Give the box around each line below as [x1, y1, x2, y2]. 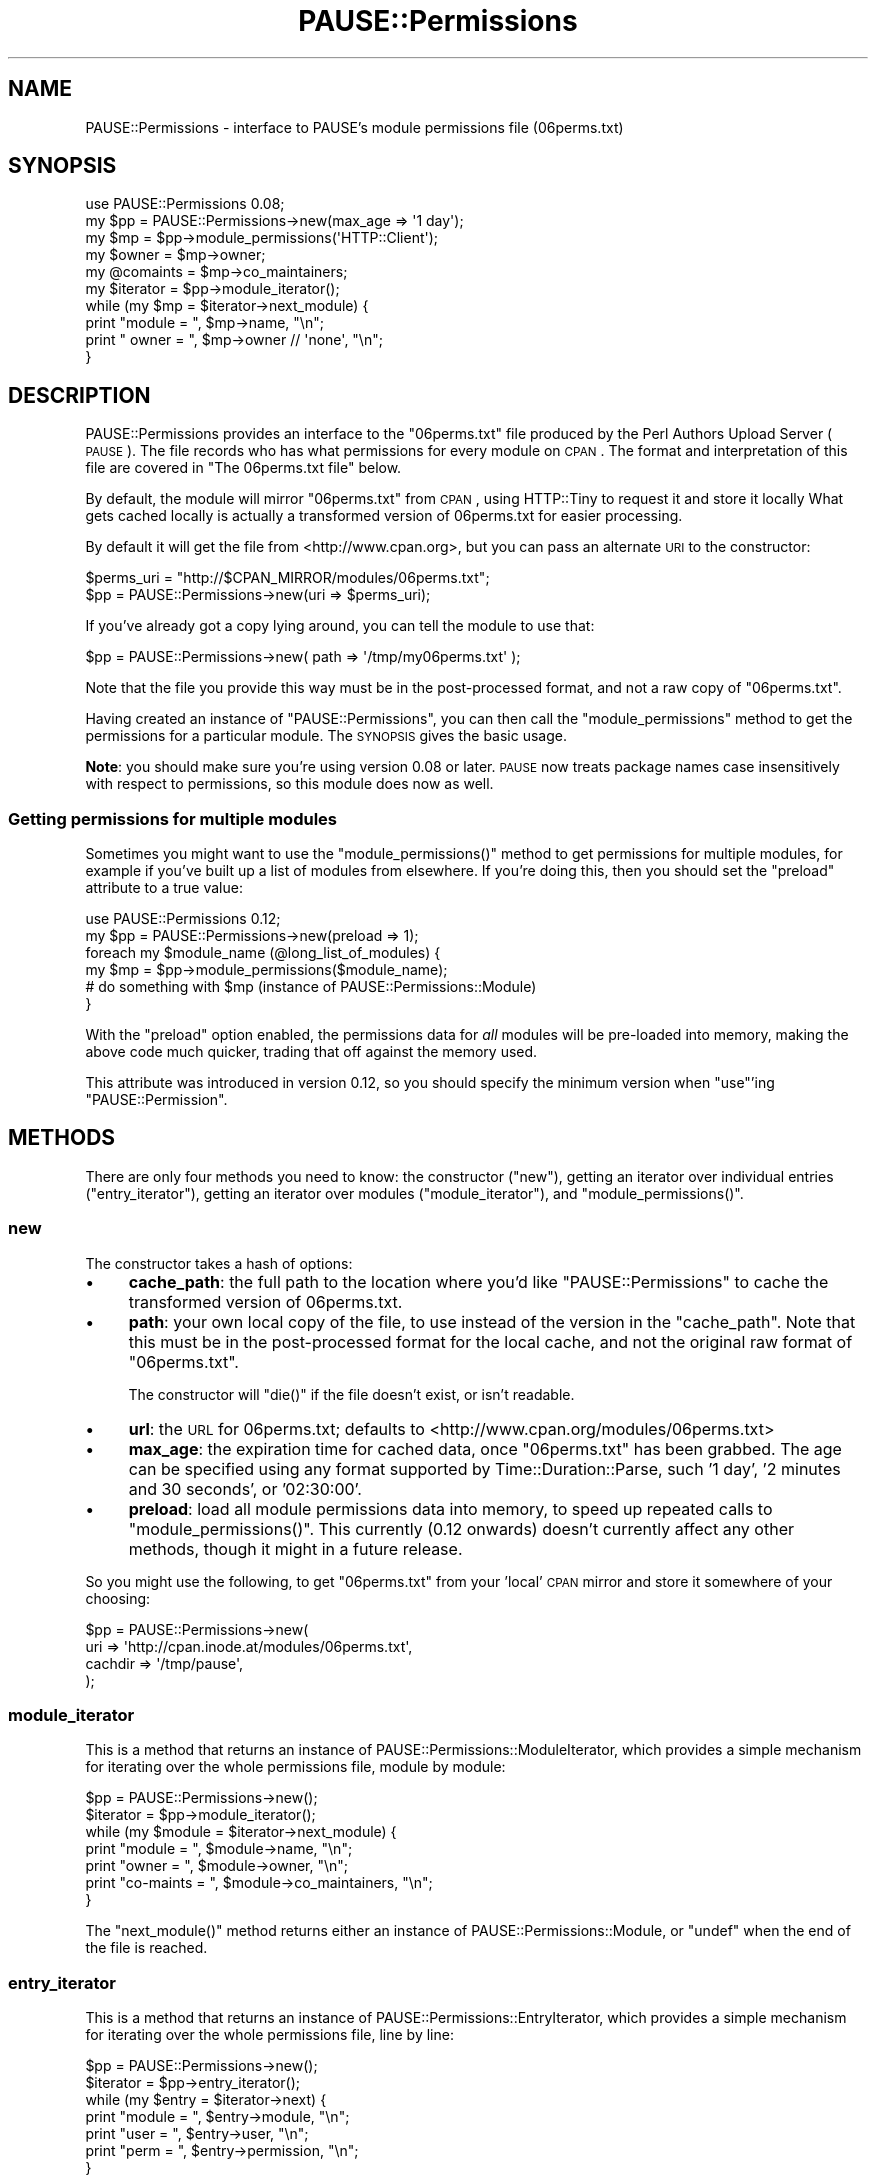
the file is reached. [85, 1939, 208, 1957]
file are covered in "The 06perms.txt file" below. [85, 459, 402, 477]
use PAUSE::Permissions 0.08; [85, 195, 285, 213]
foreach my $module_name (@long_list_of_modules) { [85, 944, 441, 962]
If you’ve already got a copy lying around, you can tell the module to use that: [85, 617, 595, 635]
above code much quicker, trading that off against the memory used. [85, 1043, 538, 1061]
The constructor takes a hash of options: [85, 1254, 353, 1272]
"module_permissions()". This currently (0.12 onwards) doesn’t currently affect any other [128, 1518, 794, 1539]
